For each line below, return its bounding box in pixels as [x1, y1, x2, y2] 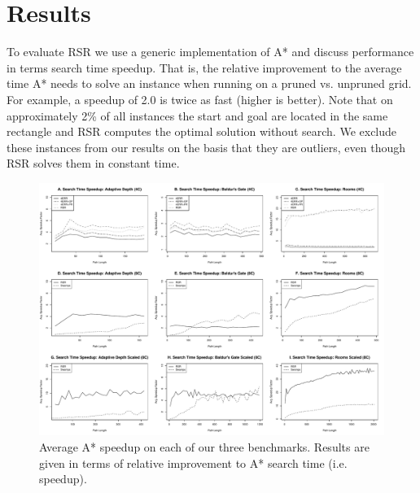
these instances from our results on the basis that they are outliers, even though [7, 138, 406, 155]
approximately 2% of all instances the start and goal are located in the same [7, 107, 388, 124]
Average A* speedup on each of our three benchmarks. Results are [39, 438, 370, 456]
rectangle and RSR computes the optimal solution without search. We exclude [7, 123, 397, 140]
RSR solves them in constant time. [7, 155, 180, 172]
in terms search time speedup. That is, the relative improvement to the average [7, 59, 402, 76]
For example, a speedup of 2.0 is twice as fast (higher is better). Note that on [7, 90, 393, 107]
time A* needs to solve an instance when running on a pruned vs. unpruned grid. [7, 75, 412, 92]
